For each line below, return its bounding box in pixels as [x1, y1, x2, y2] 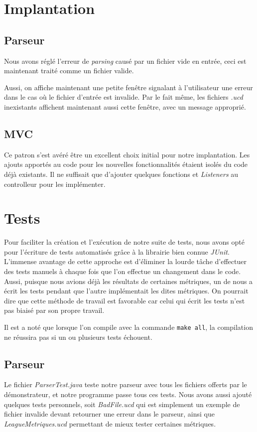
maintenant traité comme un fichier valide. [4, 65, 134, 76]
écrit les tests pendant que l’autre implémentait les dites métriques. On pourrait [4, 286, 249, 296]
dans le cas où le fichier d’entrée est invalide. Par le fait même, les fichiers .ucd [4, 92, 243, 102]
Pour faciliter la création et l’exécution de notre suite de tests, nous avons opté [4, 237, 245, 247]
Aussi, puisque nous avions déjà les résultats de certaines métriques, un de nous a [4, 276, 253, 286]
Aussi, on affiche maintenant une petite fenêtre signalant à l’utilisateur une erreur [4, 82, 253, 92]
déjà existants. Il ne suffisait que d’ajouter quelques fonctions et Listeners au [4, 168, 239, 179]
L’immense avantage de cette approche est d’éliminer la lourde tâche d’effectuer [4, 256, 247, 267]
